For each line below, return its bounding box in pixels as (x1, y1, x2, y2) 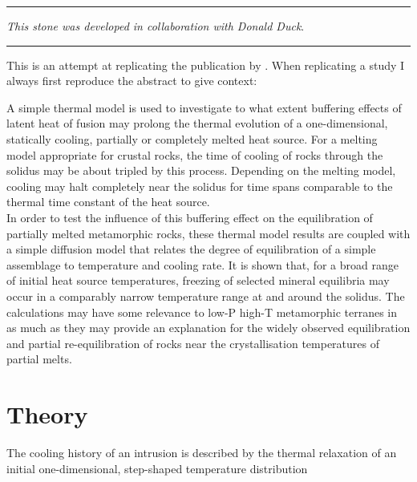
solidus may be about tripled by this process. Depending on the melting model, (6, 162, 396, 179)
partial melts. (6, 350, 72, 367)
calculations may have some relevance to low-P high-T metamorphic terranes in (6, 303, 398, 320)
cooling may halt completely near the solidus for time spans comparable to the (6, 177, 393, 194)
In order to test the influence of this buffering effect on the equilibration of (6, 209, 373, 225)
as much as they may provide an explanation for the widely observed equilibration (6, 319, 411, 336)
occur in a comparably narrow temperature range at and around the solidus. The (6, 287, 405, 304)
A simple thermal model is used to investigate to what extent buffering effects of (6, 99, 402, 115)
